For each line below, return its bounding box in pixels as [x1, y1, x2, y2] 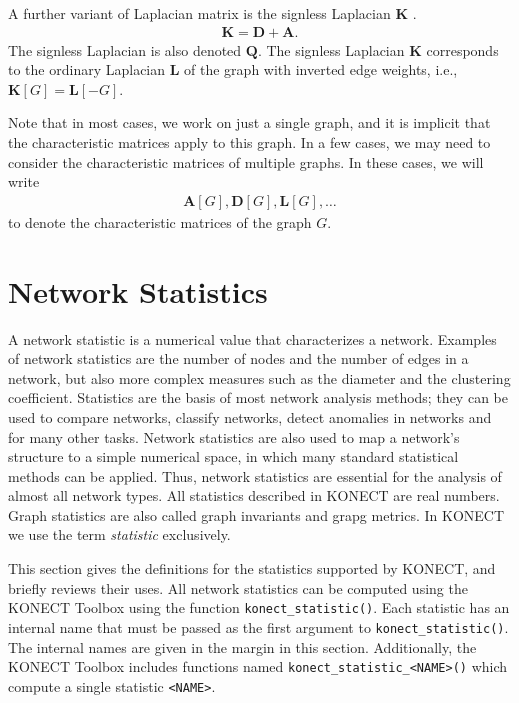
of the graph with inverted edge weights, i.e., [184, 59, 458, 80]
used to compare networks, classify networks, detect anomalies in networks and [8, 406, 492, 427]
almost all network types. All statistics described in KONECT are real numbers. [8, 485, 500, 506]
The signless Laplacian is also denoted [8, 39, 242, 60]
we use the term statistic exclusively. [8, 524, 231, 545]
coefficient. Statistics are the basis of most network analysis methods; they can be [8, 387, 508, 408]
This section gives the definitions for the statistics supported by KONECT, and [8, 558, 496, 579]
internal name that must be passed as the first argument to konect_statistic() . [8, 616, 509, 637]
